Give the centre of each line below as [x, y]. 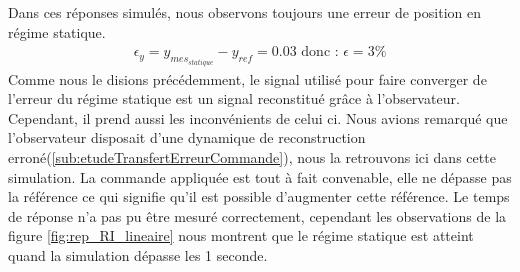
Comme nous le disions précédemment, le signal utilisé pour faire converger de [247, 78]
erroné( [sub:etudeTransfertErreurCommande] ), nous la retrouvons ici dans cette [252, 157]
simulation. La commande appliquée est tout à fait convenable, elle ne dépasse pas [260, 176]
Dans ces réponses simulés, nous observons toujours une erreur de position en [244, 12]
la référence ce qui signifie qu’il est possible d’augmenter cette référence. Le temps [259, 196]
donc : [320, 52]
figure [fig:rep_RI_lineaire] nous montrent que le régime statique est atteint [241, 235]
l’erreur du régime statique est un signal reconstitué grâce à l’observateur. [234, 98]
